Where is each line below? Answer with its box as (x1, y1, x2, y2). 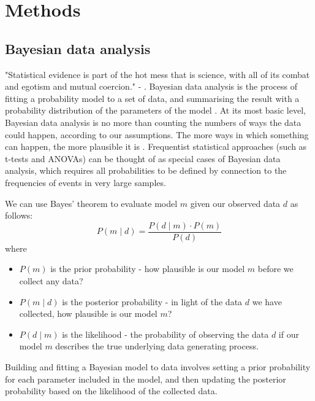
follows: (5, 209, 33, 222)
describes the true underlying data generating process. (55, 340, 259, 352)
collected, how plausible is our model (19, 307, 157, 320)
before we (257, 262, 294, 275)
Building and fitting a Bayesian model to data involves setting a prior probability (5, 360, 311, 373)
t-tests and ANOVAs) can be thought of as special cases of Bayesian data (5, 152, 281, 165)
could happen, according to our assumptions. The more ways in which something (5, 128, 309, 141)
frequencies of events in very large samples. (5, 176, 166, 189)
